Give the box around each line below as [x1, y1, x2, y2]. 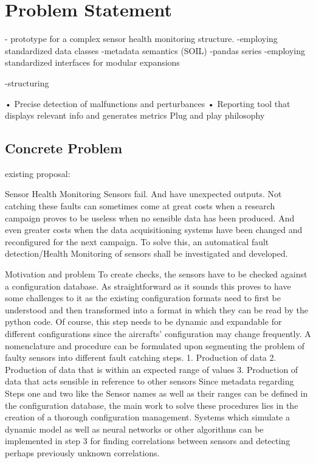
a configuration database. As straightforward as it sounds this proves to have [5, 279, 291, 292]
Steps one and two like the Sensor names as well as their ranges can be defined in [5, 386, 308, 399]
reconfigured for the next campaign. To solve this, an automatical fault [5, 235, 269, 248]
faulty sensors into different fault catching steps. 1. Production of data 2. [5, 351, 276, 364]
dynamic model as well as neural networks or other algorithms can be [5, 422, 264, 435]
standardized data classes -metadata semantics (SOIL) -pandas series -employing [5, 44, 306, 57]
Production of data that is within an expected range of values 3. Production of [5, 363, 298, 375]
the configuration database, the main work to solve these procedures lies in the [5, 399, 298, 411]
